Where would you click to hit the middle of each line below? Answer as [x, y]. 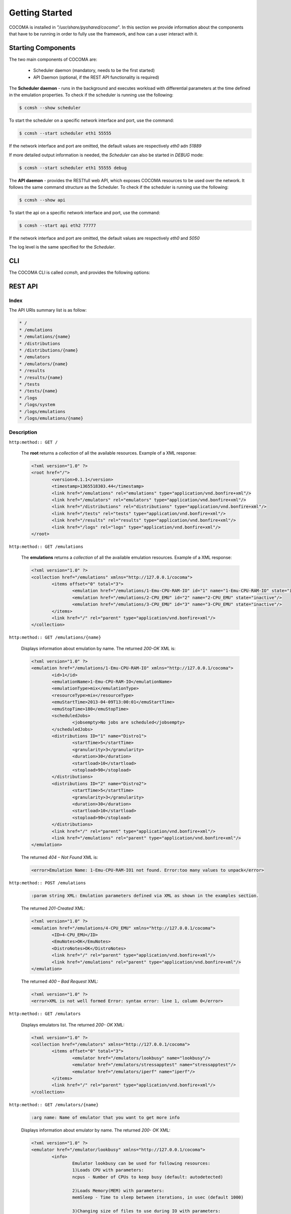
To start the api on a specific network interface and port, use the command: [84, 213]
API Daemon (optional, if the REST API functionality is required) [96, 77]
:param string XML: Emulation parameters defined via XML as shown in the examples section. [145, 896]
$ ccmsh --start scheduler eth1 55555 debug [73, 168]
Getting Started [41, 13]
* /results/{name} [41, 377]
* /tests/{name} [39, 391]
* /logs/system [37, 405]
